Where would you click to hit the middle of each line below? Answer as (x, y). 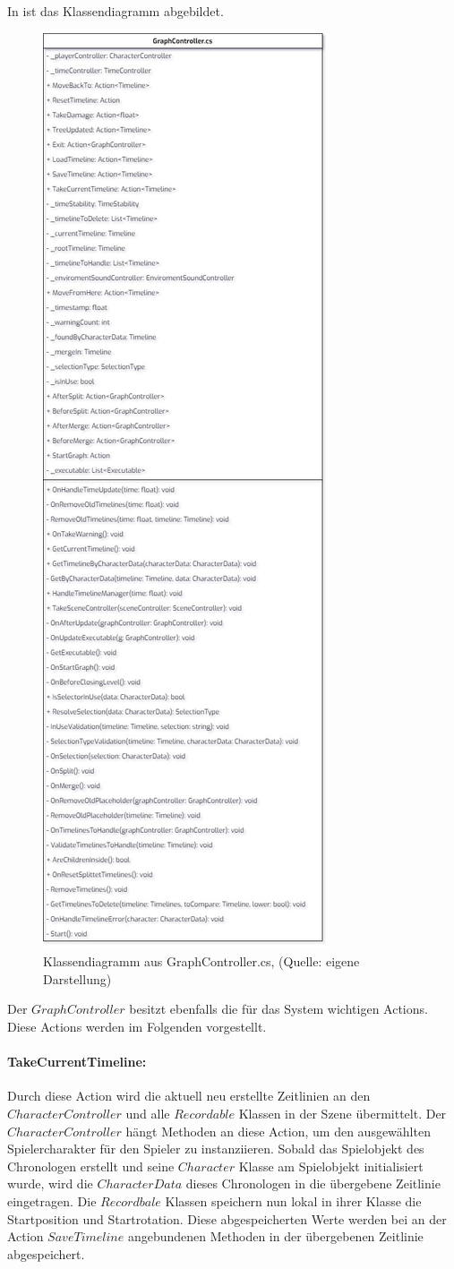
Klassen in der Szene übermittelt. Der (343, 1113)
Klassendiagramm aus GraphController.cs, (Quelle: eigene (201, 961)
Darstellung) (77, 978)
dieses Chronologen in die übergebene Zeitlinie (313, 1183)
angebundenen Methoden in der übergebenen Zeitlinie (275, 1236)
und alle (148, 1113)
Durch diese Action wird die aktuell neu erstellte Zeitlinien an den (189, 1096)
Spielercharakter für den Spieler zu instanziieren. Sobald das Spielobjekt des (216, 1149)
